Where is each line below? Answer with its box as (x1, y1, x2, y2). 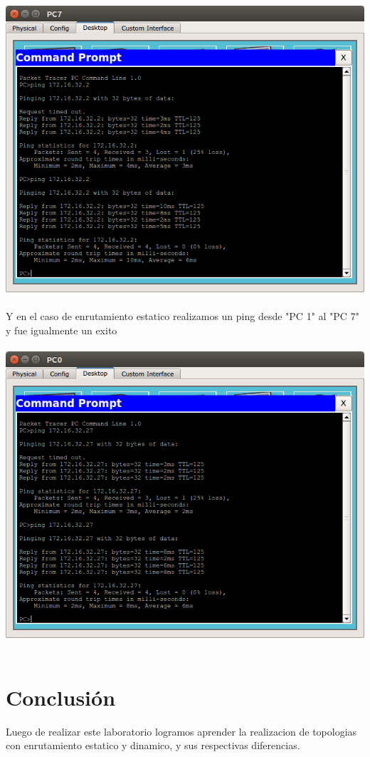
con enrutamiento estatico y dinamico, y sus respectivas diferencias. (6, 738, 300, 753)
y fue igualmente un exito (6, 323, 117, 338)
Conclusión (6, 682, 116, 711)
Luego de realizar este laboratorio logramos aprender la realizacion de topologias (6, 723, 357, 738)
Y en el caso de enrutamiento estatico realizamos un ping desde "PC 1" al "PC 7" (6, 309, 359, 324)
